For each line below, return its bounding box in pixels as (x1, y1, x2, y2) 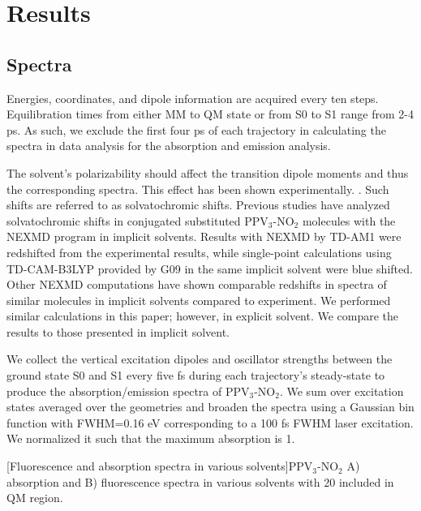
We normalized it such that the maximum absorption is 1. (6, 430, 295, 447)
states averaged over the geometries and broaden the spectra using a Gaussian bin (6, 398, 415, 415)
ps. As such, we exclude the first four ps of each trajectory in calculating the (6, 121, 386, 138)
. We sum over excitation (279, 382, 404, 399)
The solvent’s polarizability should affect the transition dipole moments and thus (6, 164, 409, 181)
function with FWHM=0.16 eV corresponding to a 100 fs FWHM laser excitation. (6, 414, 414, 431)
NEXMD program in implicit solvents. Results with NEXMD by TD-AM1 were (6, 228, 402, 245)
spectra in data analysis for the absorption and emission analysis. (6, 137, 331, 154)
